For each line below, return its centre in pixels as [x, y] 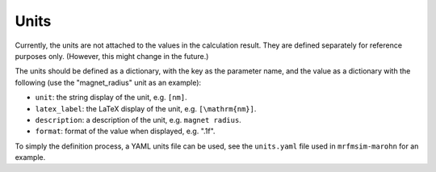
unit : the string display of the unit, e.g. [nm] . [111, 98]
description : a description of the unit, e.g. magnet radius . [138, 120]
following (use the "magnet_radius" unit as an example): [108, 82]
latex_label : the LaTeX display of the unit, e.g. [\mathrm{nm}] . [146, 108]
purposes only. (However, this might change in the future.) [112, 56]
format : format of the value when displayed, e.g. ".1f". [125, 131]
